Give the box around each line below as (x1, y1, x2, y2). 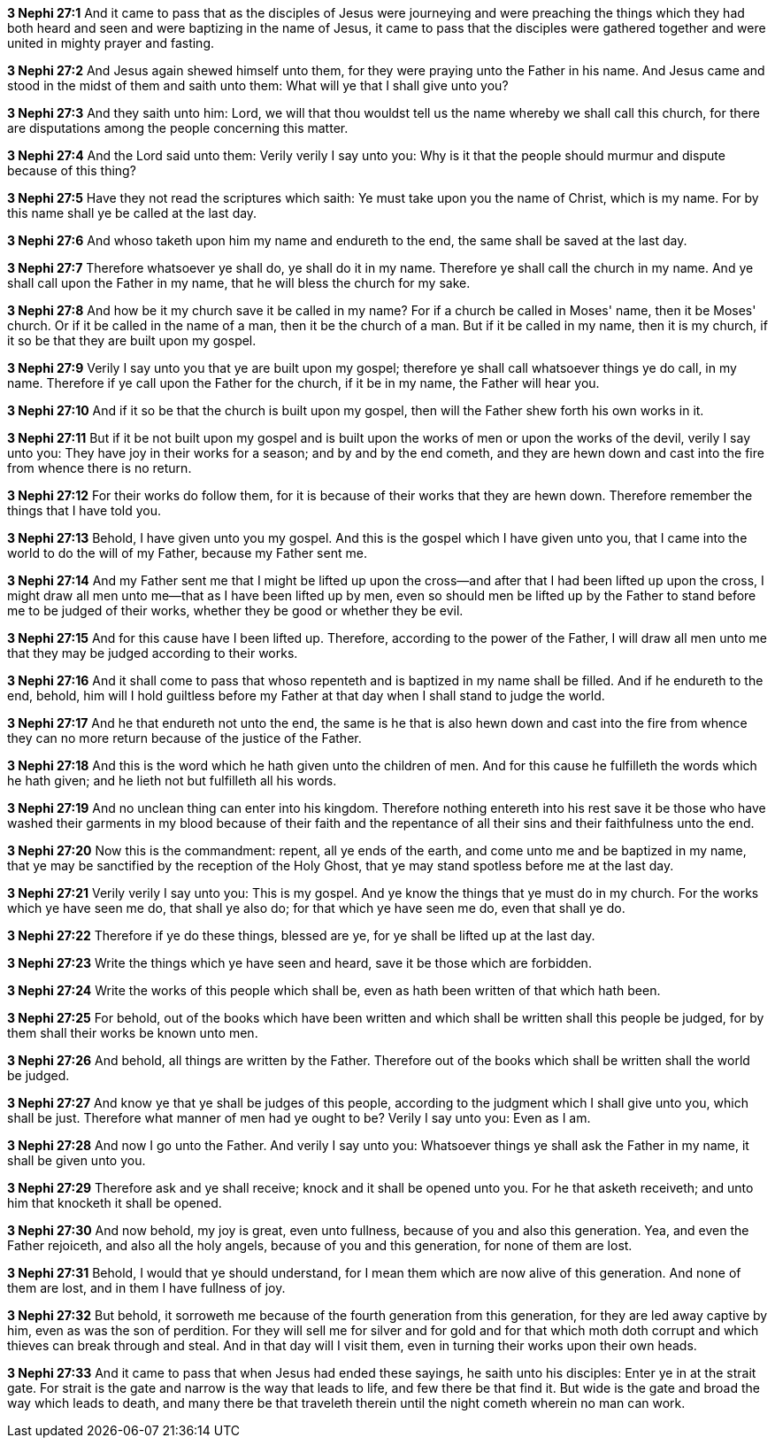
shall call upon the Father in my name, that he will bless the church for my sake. (7, 275, 471, 290)
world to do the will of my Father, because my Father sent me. (7, 545, 367, 560)
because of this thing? (7, 163, 136, 178)
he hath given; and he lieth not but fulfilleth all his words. (7, 773, 337, 788)
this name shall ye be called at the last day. (7, 205, 257, 220)
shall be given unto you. (7, 1153, 146, 1168)
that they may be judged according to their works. (7, 645, 298, 661)
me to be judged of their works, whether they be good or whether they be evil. (7, 603, 464, 618)
